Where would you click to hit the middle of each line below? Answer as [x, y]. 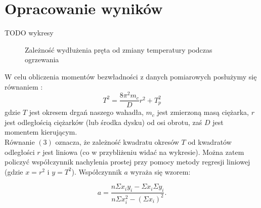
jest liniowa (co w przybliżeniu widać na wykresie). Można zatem [143, 152]
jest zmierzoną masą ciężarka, [203, 112]
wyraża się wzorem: [160, 171]
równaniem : [24, 86]
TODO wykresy [29, 33]
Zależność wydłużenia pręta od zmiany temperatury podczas [119, 49]
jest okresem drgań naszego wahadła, [86, 112]
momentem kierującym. [41, 132]
